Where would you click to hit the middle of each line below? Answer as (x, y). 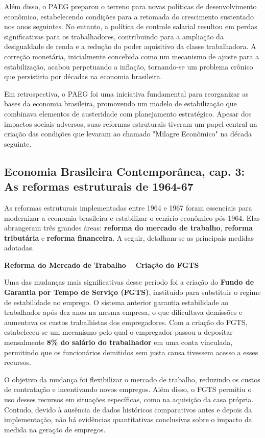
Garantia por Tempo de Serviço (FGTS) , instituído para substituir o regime (132, 292)
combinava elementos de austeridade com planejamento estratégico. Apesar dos (128, 113)
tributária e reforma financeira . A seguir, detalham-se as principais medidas (129, 237)
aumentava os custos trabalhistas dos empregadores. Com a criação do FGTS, (126, 322)
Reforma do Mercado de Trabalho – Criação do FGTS (102, 264)
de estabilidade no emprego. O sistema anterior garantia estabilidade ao (116, 302)
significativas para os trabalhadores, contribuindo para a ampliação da (114, 36)
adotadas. (19, 248)
